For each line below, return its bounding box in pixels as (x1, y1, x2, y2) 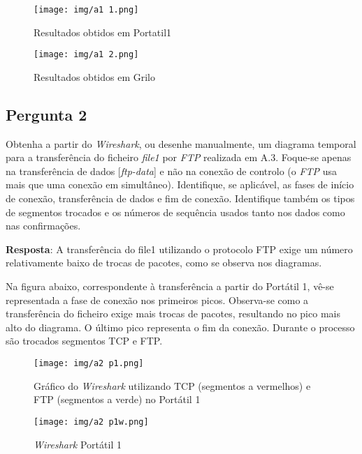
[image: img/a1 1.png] (34, 5, 139, 15)
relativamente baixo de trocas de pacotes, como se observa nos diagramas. (6, 255, 322, 270)
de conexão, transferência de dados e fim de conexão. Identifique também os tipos (6, 191, 355, 206)
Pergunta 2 (6, 103, 87, 125)
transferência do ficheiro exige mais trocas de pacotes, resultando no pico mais (6, 306, 340, 321)
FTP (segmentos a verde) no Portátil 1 (34, 392, 201, 407)
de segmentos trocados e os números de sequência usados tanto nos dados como (6, 204, 345, 219)
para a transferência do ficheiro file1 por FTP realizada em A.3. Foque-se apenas (6, 150, 352, 165)
